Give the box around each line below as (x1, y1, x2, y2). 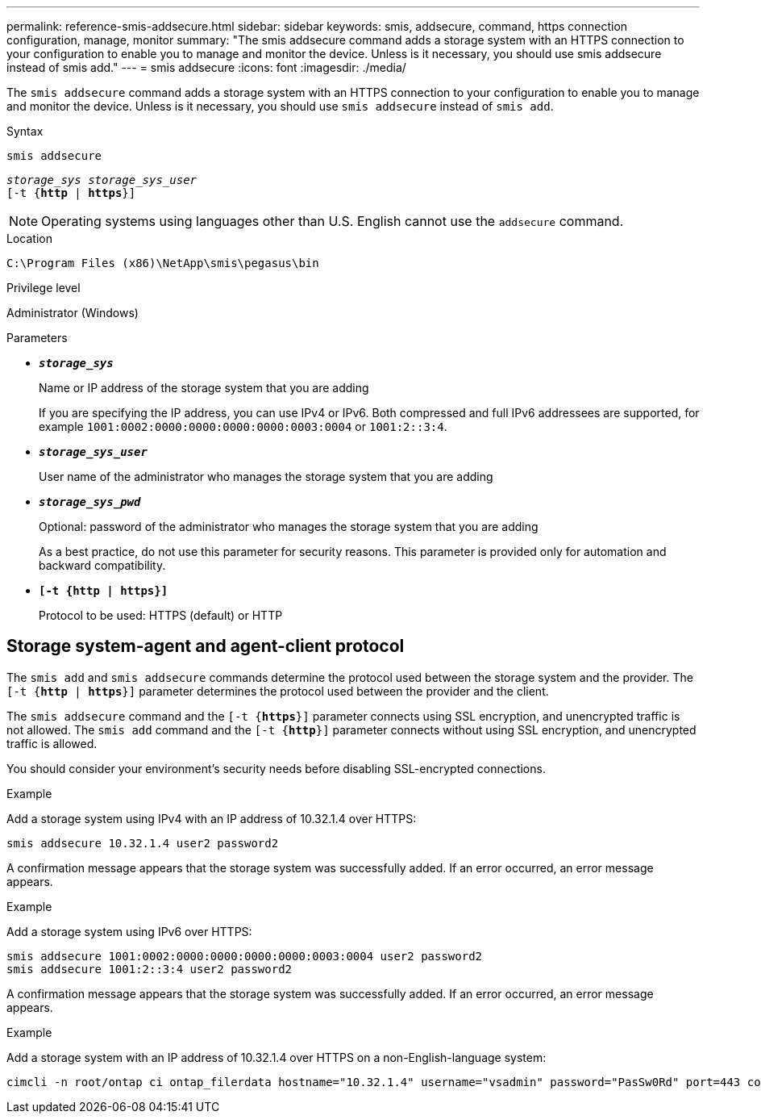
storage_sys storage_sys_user (6, 173, 198, 186)
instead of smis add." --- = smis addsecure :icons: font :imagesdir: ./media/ (6, 61, 406, 74)
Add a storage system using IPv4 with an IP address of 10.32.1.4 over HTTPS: (6, 811, 417, 825)
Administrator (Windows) (6, 306, 139, 320)
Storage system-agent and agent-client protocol (6, 636, 405, 657)
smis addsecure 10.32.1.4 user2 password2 (6, 836, 279, 850)
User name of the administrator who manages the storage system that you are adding (39, 470, 493, 483)
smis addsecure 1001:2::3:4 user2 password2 (6, 962, 293, 976)
